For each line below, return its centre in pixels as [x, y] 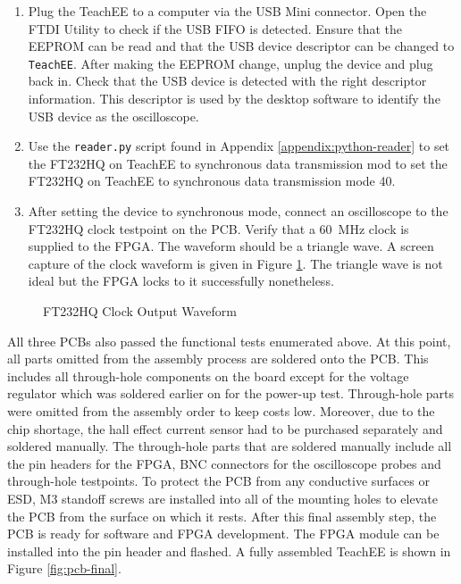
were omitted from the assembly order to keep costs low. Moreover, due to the [221, 411]
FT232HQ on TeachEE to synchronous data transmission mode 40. [212, 181]
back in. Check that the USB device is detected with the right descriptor [227, 81]
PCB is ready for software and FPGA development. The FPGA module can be [223, 534]
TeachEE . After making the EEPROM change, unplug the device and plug [230, 63]
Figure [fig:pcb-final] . [64, 568]
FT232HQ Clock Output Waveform [140, 311]
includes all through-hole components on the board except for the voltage [208, 375]
